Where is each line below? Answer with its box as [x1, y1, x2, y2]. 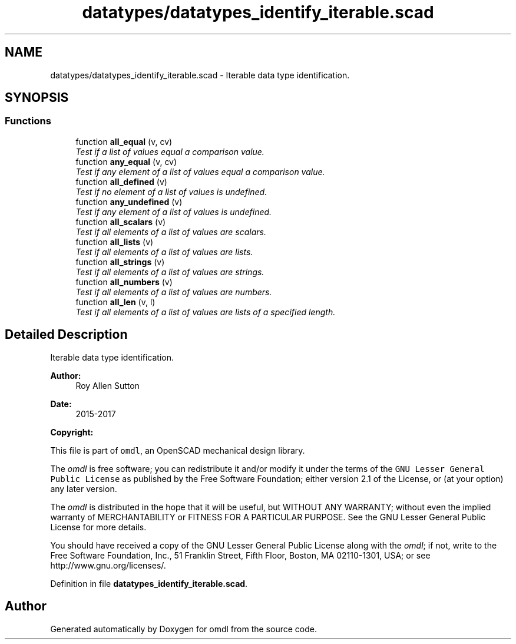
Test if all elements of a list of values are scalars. [75, 226, 266, 237]
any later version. [50, 483, 117, 494]
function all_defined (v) [75, 176, 167, 187]
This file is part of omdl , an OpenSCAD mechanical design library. [50, 445, 305, 455]
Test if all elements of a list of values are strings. [75, 266, 264, 277]
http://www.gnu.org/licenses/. [50, 560, 166, 570]
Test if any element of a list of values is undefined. [75, 206, 272, 217]
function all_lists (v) [75, 236, 154, 247]
